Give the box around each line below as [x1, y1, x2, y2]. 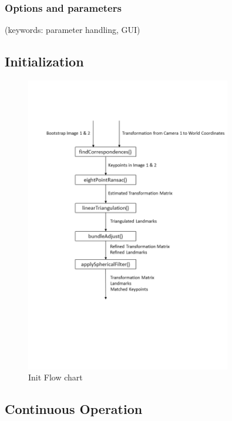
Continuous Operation [5, 400, 143, 418]
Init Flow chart [28, 371, 83, 383]
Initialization [5, 52, 84, 71]
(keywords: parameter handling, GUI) [5, 24, 140, 36]
